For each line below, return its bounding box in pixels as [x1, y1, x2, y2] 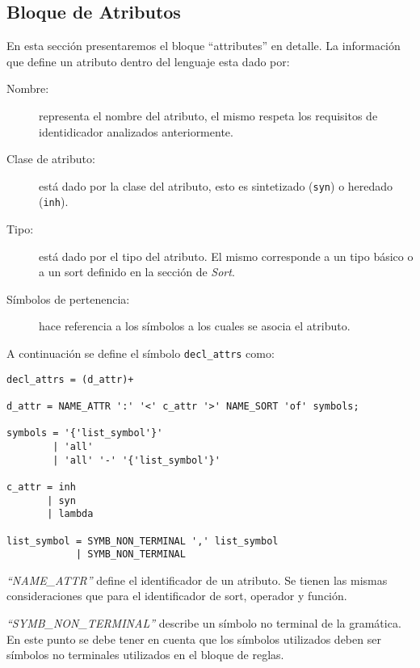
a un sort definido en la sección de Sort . [39, 263, 235, 280]
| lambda [47, 508, 94, 520]
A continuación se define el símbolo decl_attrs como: [6, 345, 275, 362]
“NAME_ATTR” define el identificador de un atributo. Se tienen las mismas [6, 571, 388, 588]
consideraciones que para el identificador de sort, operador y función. [6, 587, 347, 604]
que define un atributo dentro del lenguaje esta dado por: [6, 53, 290, 69]
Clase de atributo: [6, 150, 95, 167]
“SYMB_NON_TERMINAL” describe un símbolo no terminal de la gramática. [6, 615, 401, 632]
